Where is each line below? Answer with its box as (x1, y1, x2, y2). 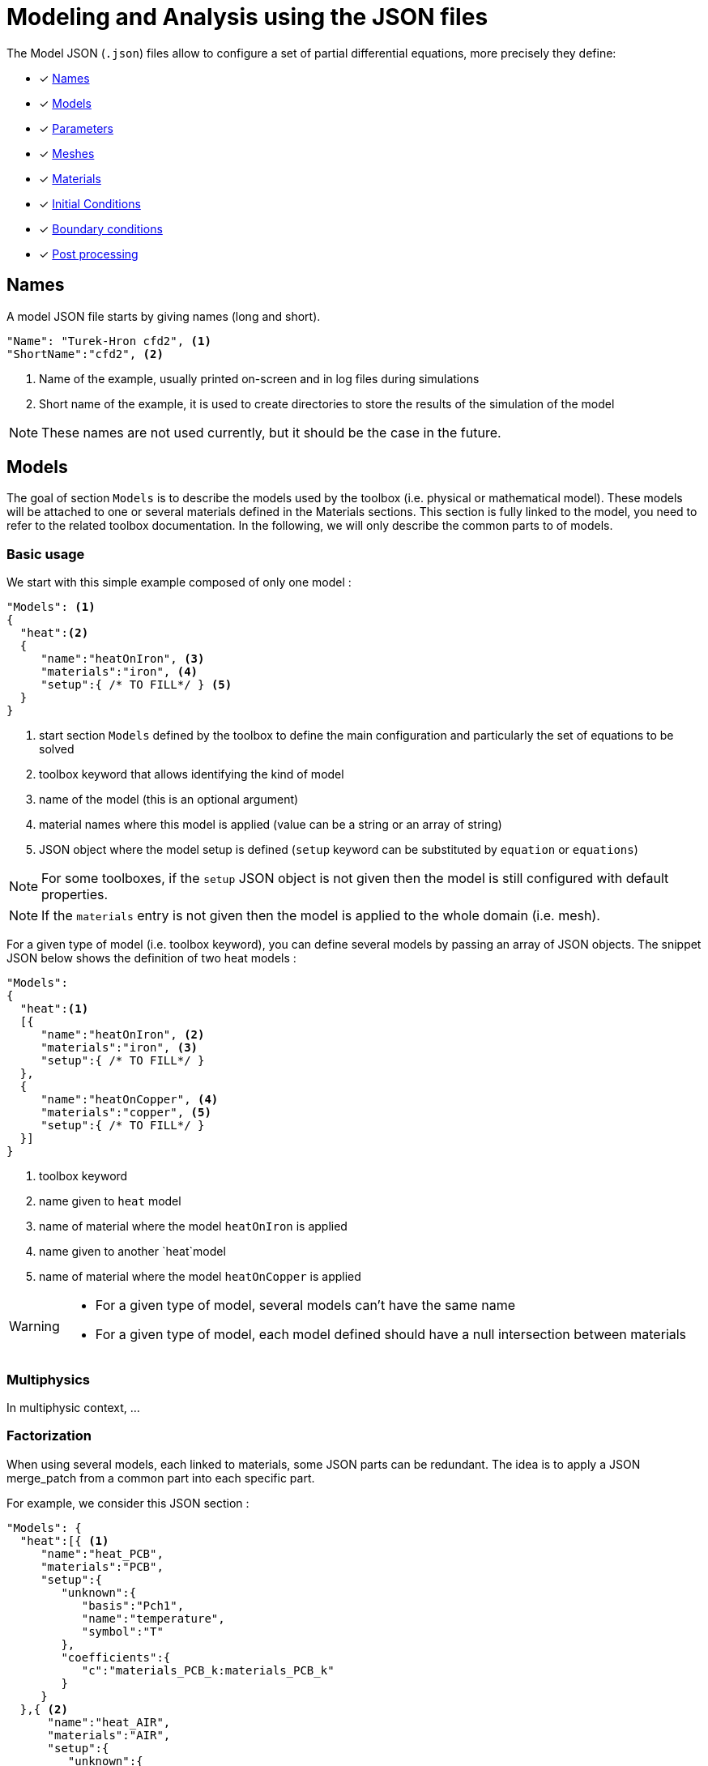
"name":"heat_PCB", (41, 1546, 164, 1560)
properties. (41, 886, 109, 903)
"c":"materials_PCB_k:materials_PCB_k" (81, 1663, 335, 1677)
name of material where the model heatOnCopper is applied (39, 1269, 361, 1284)
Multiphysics (6, 1371, 90, 1388)
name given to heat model (39, 1194, 181, 1209)
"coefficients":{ (61, 1650, 171, 1664)
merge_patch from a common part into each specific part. (6, 1470, 315, 1485)
